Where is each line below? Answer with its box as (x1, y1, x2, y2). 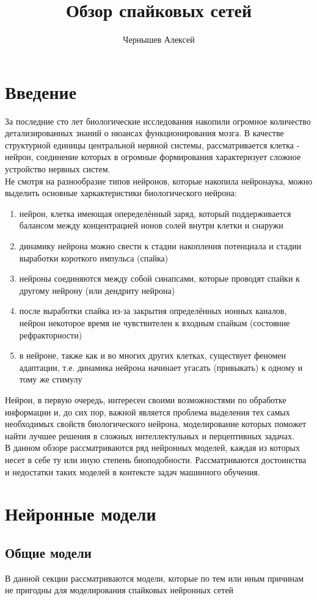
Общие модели (5, 543, 92, 562)
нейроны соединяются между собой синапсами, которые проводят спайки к (19, 272, 300, 285)
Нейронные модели (5, 501, 156, 526)
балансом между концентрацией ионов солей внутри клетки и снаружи (19, 219, 283, 232)
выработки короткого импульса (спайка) (19, 251, 169, 264)
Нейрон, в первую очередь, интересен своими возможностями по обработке (5, 393, 286, 406)
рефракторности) (19, 328, 82, 341)
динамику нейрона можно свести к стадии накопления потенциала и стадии (19, 240, 302, 252)
